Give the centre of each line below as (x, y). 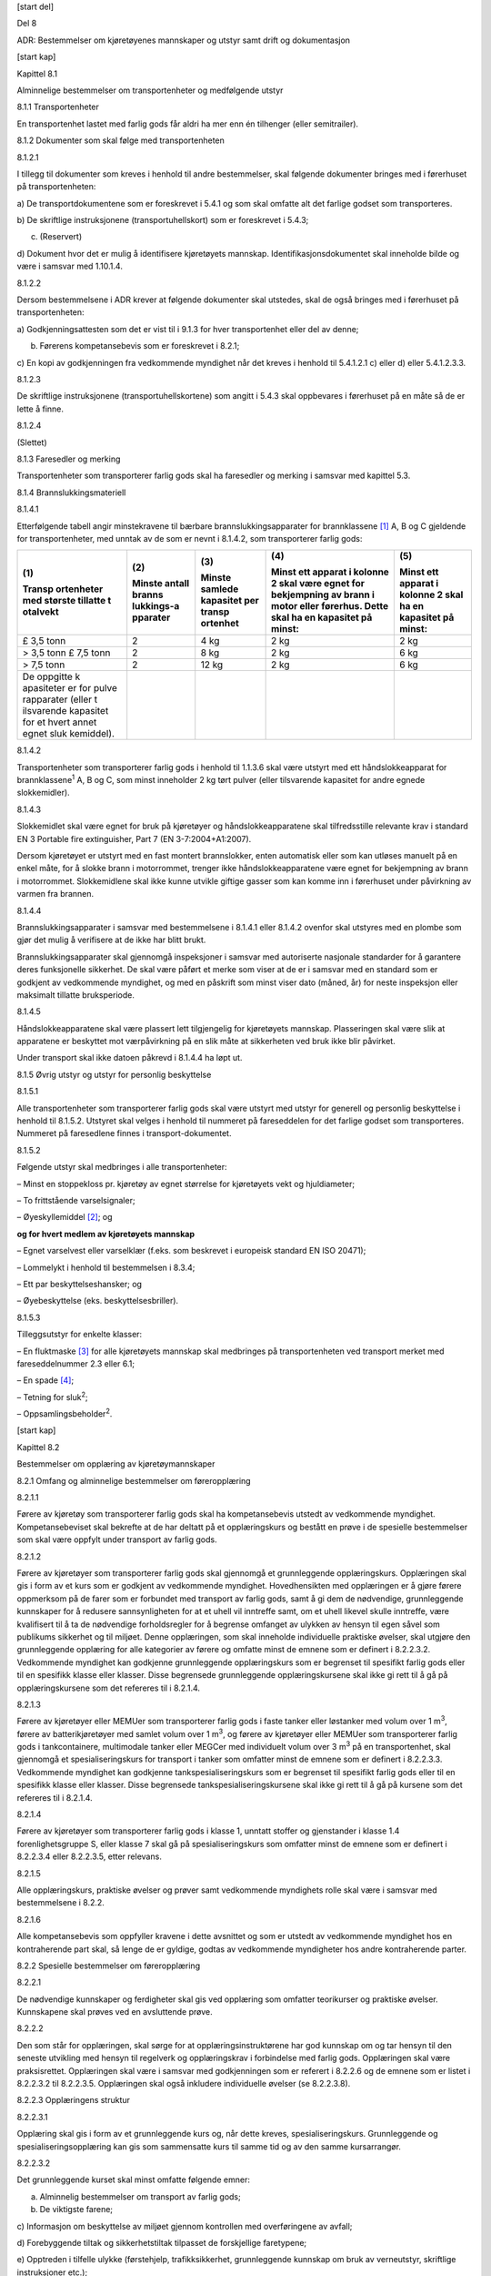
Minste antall (161, 584)
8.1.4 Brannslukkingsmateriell (71, 493)
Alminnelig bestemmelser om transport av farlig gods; (140, 2196)
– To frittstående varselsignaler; (76, 1200)
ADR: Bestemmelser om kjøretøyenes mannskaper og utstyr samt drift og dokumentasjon (183, 40)
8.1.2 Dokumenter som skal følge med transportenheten (120, 140)
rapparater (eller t (60, 699)
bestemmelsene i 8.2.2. (60, 1903)
